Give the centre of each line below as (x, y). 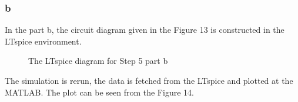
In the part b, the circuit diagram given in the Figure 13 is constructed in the (145, 30)
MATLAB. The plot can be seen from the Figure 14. (99, 92)
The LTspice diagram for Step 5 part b (98, 61)
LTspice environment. (43, 41)
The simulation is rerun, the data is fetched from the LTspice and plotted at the (149, 80)
